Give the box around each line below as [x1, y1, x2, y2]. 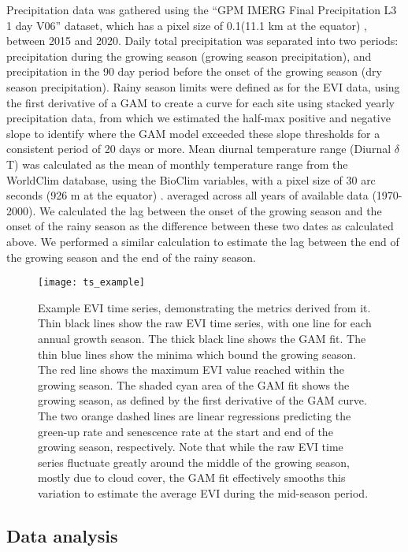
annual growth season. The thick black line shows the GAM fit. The [38, 330, 366, 346]
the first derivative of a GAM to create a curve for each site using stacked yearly [6, 94, 395, 110]
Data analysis [6, 523, 118, 547]
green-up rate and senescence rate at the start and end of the [38, 423, 333, 439]
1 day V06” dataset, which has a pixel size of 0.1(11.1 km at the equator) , [6, 17, 367, 33]
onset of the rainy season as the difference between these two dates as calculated [6, 218, 394, 234]
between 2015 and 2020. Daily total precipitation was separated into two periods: [6, 32, 399, 49]
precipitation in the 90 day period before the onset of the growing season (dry [6, 63, 382, 80]
